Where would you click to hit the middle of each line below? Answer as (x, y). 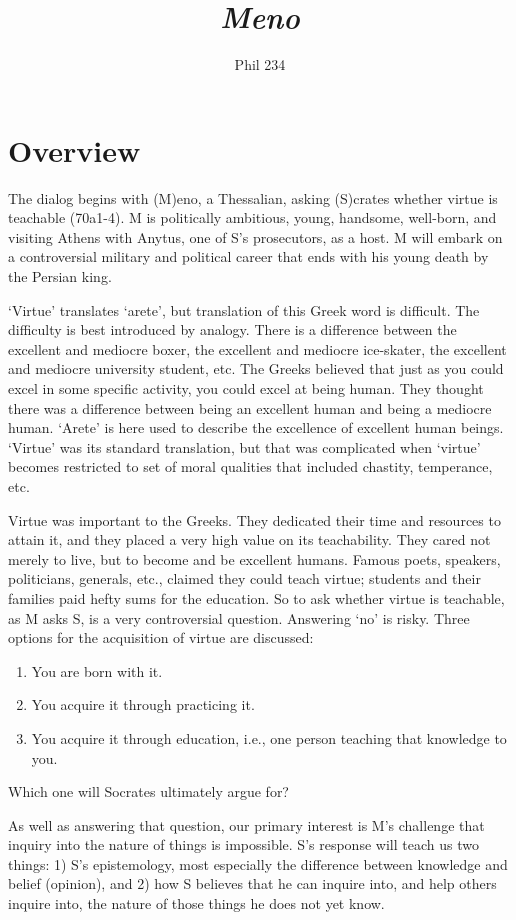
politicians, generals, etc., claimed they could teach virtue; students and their (244, 578)
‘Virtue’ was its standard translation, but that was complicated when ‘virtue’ (244, 446)
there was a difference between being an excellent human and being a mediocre (250, 407)
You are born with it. (97, 670)
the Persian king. (60, 276)
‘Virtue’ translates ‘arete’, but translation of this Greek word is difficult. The (244, 309)
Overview (74, 149)
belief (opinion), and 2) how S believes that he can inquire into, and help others (252, 883)
